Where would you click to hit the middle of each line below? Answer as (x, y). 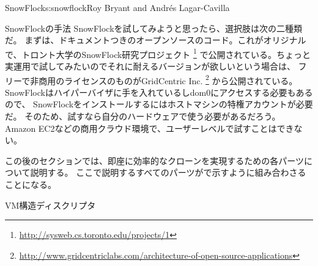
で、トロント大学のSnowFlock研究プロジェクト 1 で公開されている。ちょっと (158, 53)
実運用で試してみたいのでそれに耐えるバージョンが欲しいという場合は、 (150, 66)
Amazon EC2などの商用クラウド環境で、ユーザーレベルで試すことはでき (150, 128)
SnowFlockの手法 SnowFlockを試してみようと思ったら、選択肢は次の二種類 (154, 28)
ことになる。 (31, 185)
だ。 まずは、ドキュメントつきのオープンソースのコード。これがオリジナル (156, 40)
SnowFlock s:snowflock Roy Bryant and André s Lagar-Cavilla (117, 7)
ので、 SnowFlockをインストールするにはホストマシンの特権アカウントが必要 (159, 104)
